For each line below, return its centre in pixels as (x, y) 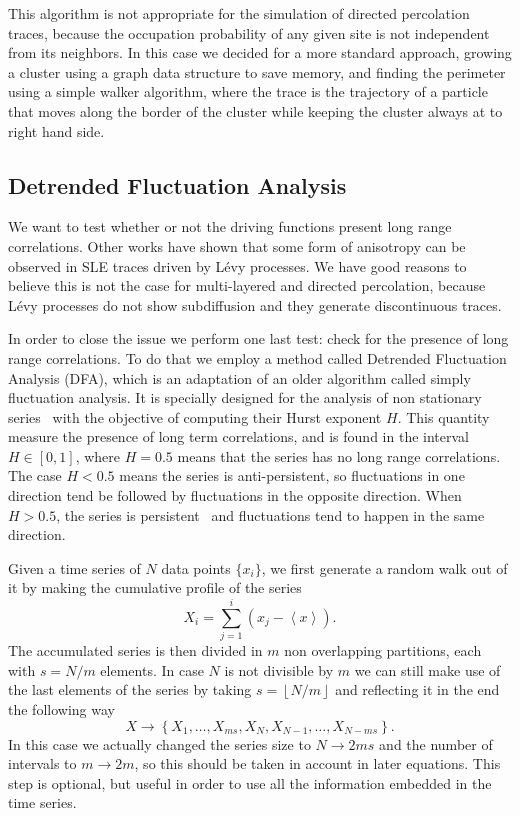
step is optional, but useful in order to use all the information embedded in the (250, 782)
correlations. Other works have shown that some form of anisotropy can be (237, 245)
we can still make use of (427, 669)
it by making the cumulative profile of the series (155, 587)
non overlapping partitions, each (383, 650)
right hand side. (56, 130)
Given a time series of (74, 567)
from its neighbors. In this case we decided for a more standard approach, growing (260, 52)
